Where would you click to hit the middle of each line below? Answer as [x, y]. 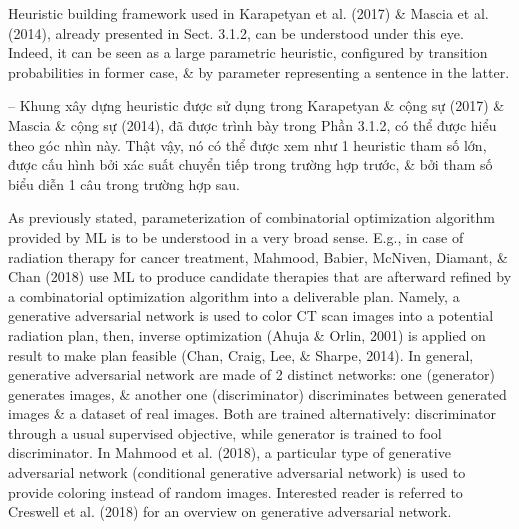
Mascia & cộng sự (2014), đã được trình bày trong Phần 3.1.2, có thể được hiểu [252, 124]
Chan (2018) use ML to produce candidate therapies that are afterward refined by [260, 276]
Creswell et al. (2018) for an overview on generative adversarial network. [230, 511]
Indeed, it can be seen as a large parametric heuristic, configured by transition [248, 52]
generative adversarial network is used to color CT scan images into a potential [251, 315]
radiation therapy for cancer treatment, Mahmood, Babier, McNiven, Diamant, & [258, 256]
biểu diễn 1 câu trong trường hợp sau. [124, 183]
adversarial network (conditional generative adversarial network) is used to [237, 472]
